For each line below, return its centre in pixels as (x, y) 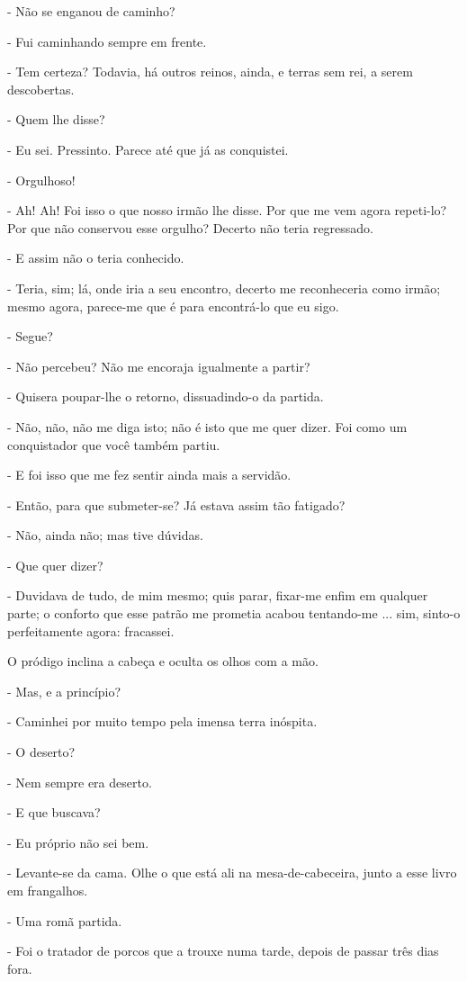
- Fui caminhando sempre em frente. (107, 41)
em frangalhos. (48, 890)
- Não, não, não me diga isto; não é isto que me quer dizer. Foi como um (207, 426)
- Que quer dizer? (55, 565)
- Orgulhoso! (41, 180)
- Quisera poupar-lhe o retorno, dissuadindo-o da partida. (166, 396)
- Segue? (30, 336)
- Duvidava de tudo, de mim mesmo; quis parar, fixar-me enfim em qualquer (218, 595)
